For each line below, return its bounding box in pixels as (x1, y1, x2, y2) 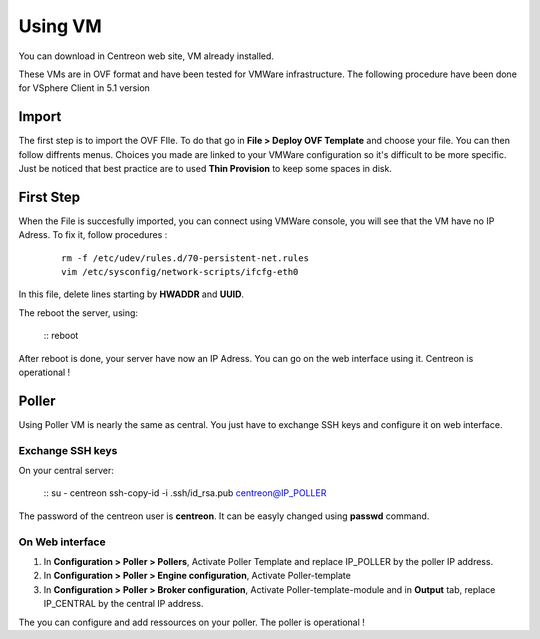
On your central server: (18, 465, 114, 477)
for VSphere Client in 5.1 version (18, 82, 150, 94)
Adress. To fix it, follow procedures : (18, 229, 168, 241)
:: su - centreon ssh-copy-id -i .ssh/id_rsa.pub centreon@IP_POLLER (43, 487, 327, 499)
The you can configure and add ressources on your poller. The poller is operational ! (18, 616, 365, 628)
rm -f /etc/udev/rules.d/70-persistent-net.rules (61, 252, 310, 264)
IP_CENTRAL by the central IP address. (43, 598, 204, 610)
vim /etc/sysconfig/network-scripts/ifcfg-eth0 (61, 266, 299, 278)
